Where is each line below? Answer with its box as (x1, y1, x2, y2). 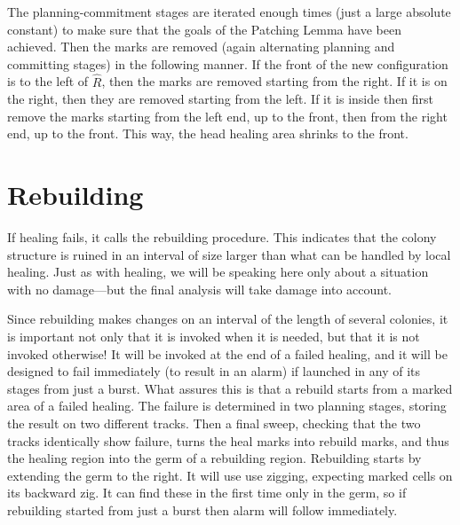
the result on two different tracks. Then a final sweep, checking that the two (7, 414, 421, 433)
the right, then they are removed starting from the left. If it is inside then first (7, 90, 434, 108)
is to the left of (7, 72, 89, 90)
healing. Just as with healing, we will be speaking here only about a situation (7, 262, 429, 281)
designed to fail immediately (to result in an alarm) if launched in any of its (7, 362, 421, 380)
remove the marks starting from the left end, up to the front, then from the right (7, 106, 448, 125)
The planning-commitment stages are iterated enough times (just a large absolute (7, 3, 451, 20)
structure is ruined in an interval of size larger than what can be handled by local (7, 245, 451, 263)
